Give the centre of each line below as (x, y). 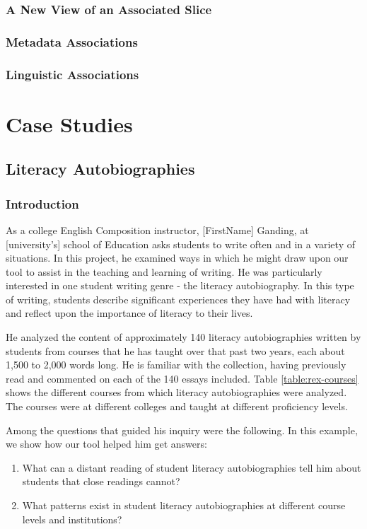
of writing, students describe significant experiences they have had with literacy (178, 299)
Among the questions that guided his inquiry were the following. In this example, (182, 430)
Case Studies (69, 123)
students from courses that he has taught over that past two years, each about (175, 350)
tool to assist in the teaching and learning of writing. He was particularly (164, 271)
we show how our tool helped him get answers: (106, 444)
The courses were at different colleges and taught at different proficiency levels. (177, 406)
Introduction (42, 203)
